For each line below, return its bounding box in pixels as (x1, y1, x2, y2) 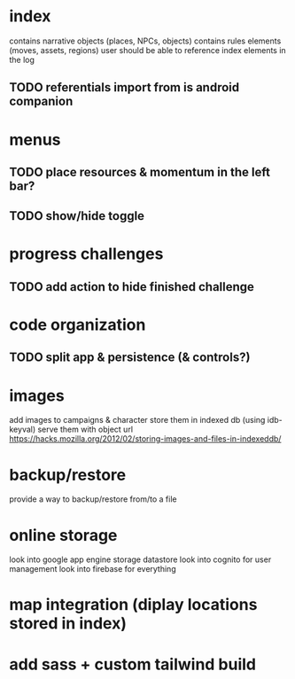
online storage (9, 525, 118, 545)
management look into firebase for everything (9, 564, 176, 574)
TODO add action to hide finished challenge (9, 279, 255, 294)
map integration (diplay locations (9, 595, 258, 615)
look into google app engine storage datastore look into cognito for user (9, 554, 272, 565)
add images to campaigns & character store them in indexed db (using (9, 415, 266, 425)
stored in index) (9, 613, 127, 634)
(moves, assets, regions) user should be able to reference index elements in (9, 44, 286, 55)
